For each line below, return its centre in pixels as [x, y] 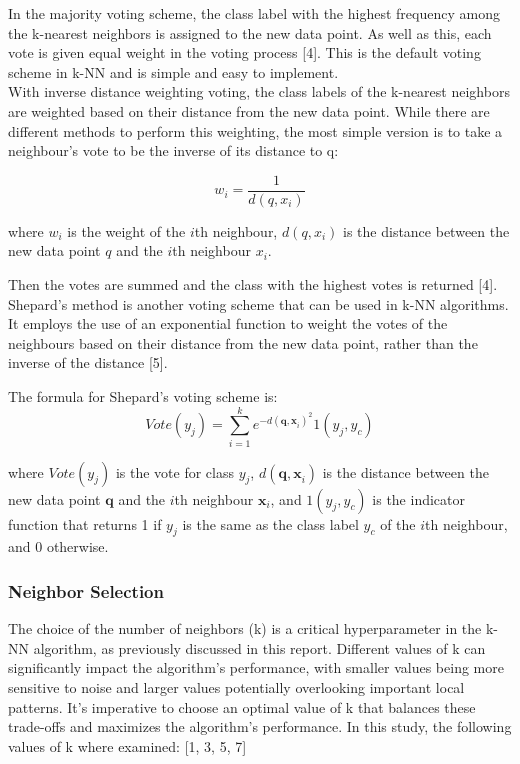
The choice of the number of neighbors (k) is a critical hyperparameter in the [245, 628]
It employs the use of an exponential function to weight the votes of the [228, 323]
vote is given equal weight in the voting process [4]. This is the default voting [244, 52]
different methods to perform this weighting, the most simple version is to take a [255, 130]
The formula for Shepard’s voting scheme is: [143, 395]
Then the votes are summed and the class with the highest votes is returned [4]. [253, 284]
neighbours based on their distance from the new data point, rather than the [243, 342]
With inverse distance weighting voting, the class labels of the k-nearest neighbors [259, 91]
